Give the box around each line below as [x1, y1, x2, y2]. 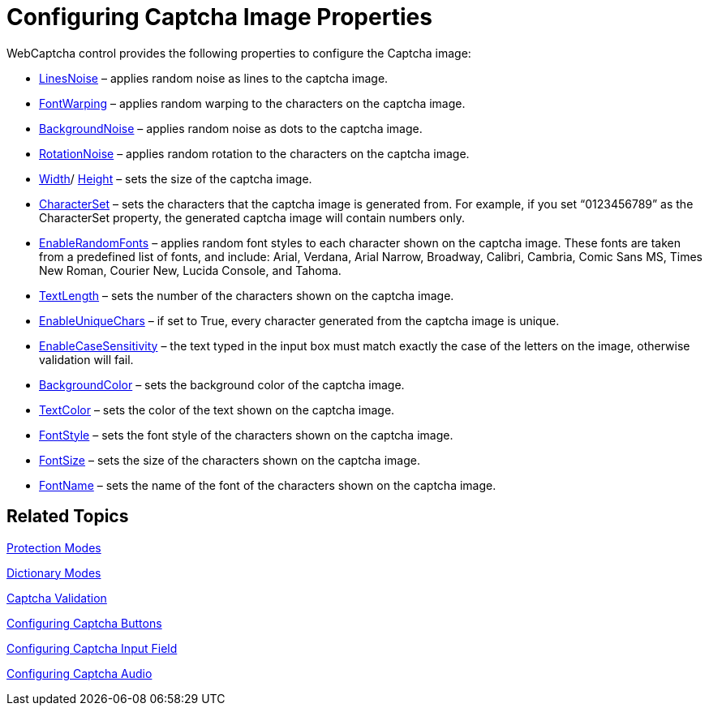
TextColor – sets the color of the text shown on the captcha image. [39, 402, 395, 417]
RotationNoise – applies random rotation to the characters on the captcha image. [39, 146, 470, 161]
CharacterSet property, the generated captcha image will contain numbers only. [39, 210, 465, 225]
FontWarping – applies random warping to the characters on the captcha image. [39, 96, 466, 110]
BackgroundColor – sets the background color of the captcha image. [39, 377, 405, 392]
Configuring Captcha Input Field [6, 641, 178, 655]
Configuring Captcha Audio [6, 666, 153, 680]
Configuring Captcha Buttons [6, 615, 162, 630]
